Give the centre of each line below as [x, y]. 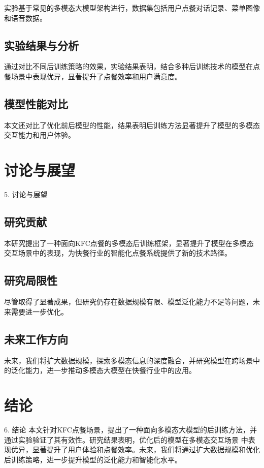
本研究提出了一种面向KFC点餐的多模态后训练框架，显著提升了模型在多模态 [129, 243]
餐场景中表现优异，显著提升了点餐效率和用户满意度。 [93, 76]
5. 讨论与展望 [26, 194]
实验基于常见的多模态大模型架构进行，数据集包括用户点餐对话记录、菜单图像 [132, 8]
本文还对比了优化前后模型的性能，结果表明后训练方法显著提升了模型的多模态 [132, 125]
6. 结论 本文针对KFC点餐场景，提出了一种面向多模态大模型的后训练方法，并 [130, 429]
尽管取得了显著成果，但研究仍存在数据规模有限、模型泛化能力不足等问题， [128, 302]
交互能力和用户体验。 [40, 135]
